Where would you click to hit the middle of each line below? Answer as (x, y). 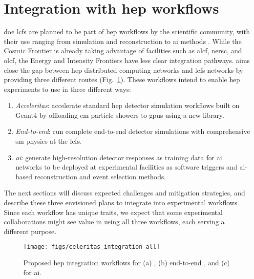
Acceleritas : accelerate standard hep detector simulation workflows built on (127, 105)
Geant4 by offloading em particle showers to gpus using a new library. (120, 115)
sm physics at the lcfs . (49, 141)
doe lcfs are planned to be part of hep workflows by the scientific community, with (127, 32)
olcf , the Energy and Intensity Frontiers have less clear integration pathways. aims (127, 60)
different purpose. (30, 231)
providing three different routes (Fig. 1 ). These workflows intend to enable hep (122, 79)
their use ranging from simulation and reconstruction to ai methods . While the (123, 41)
